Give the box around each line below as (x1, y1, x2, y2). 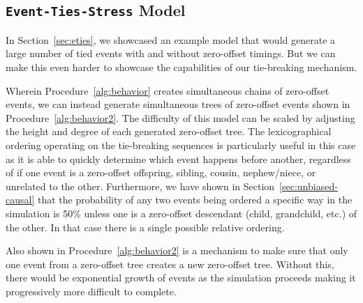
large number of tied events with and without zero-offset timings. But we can (6, 46, 336, 61)
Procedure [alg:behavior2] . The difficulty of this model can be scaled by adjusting (6, 110, 355, 125)
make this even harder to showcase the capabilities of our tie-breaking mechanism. (6, 59, 357, 74)
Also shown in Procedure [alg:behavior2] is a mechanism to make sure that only (6, 243, 348, 258)
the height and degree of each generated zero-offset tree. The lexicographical (6, 124, 332, 139)
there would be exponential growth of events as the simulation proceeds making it (6, 270, 356, 285)
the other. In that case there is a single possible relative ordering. (6, 219, 285, 234)
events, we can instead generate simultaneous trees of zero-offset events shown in (6, 97, 350, 111)
